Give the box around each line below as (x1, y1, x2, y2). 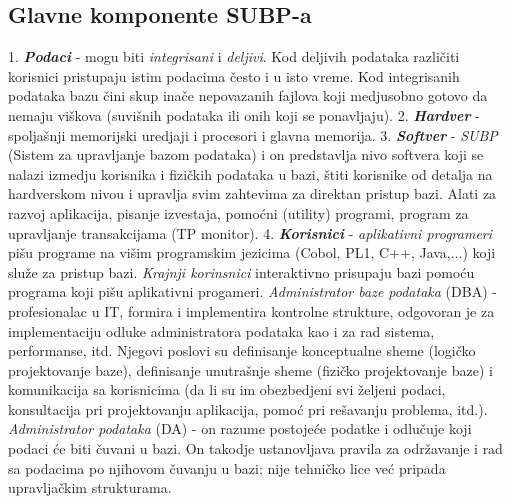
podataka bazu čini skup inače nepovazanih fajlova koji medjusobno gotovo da (8, 85, 488, 106)
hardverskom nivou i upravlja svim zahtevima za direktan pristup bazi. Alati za (8, 183, 497, 204)
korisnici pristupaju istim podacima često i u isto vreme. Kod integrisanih (8, 65, 460, 86)
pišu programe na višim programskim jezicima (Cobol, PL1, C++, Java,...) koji (8, 242, 496, 263)
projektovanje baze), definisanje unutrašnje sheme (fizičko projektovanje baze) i (8, 359, 493, 380)
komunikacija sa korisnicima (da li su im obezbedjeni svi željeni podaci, (8, 379, 446, 400)
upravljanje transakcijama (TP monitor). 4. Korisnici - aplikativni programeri (8, 222, 493, 243)
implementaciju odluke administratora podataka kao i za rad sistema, (8, 320, 435, 341)
